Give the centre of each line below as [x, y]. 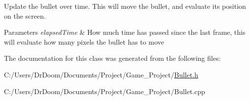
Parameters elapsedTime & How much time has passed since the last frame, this [125, 32]
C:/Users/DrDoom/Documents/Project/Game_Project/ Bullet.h [101, 74]
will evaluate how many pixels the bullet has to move [84, 41]
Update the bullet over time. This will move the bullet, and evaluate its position [125, 6]
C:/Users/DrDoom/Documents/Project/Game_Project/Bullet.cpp [105, 91]
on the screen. [25, 15]
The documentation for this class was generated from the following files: [112, 58]
